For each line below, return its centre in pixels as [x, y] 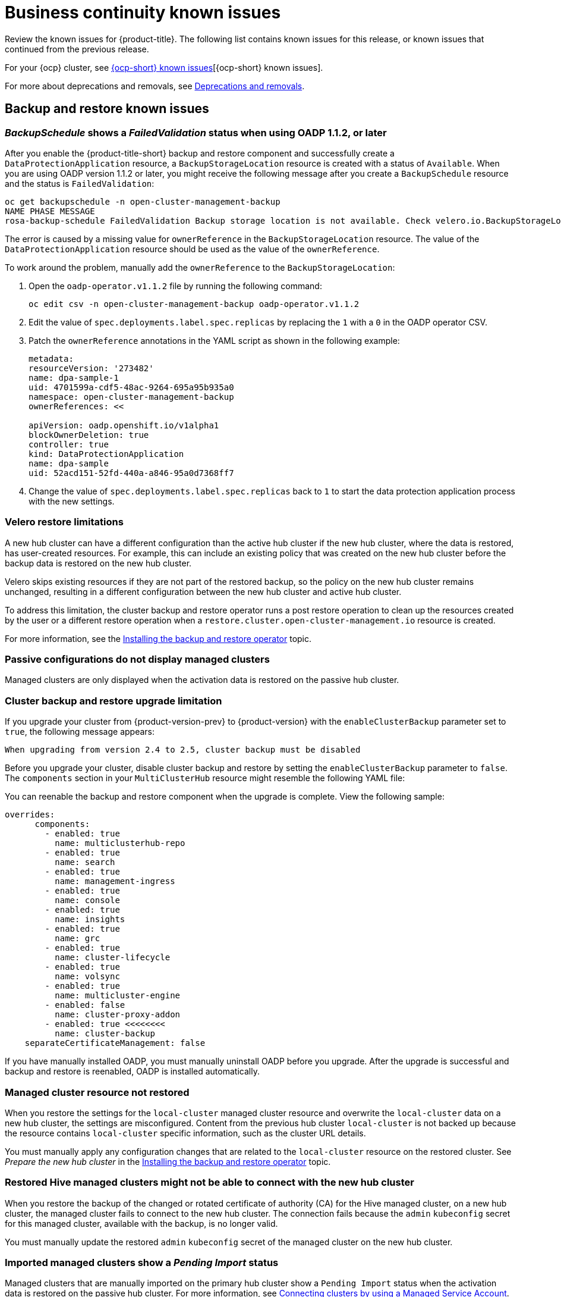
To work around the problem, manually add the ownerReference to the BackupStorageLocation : [200, 267]
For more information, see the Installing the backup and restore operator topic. [158, 638]
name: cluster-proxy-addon [118, 1015]
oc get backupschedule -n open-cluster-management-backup [143, 201]
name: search [85, 862]
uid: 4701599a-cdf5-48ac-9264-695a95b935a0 [131, 387]
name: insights [90, 920]
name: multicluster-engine [118, 996]
